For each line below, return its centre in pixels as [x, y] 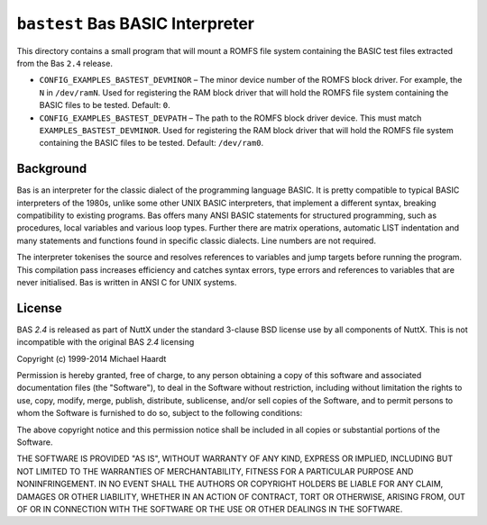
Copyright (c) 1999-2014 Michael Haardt [92, 358]
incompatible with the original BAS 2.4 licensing [106, 342]
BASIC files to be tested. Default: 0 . [105, 105]
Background [52, 169]
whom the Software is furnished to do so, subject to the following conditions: [160, 413]
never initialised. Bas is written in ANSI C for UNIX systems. [127, 282]
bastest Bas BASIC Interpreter [135, 23]
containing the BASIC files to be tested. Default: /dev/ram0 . [152, 143]
